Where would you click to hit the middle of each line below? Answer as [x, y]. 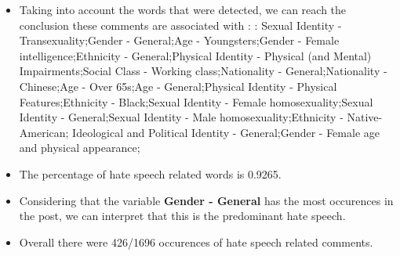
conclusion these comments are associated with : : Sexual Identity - [180, 25]
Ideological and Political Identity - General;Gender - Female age [226, 132]
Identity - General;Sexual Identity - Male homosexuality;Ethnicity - [181, 117]
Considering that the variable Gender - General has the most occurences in [206, 200]
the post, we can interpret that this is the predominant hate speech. [182, 216]
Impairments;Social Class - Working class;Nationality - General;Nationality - [203, 71]
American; [44, 132]
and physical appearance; [80, 148]
